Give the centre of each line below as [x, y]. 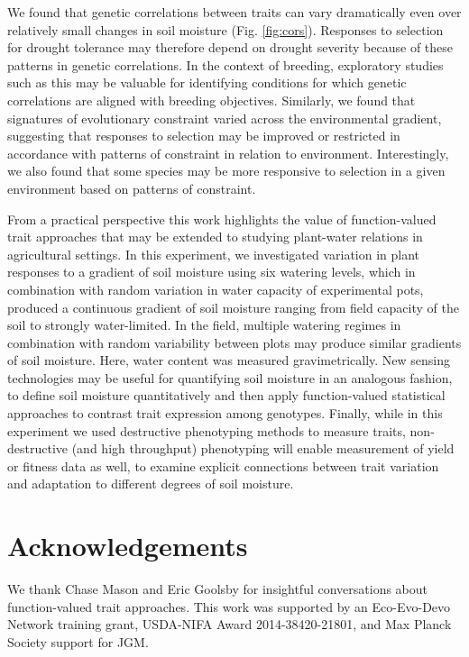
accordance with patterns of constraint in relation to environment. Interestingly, [228, 153]
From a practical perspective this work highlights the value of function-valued [222, 219]
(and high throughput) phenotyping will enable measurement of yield [263, 448]
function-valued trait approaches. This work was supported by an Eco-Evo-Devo [229, 606]
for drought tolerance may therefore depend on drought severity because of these [230, 47]
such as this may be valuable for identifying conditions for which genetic [207, 82]
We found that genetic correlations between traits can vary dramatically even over [234, 12]
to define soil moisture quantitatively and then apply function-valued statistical [226, 395]
